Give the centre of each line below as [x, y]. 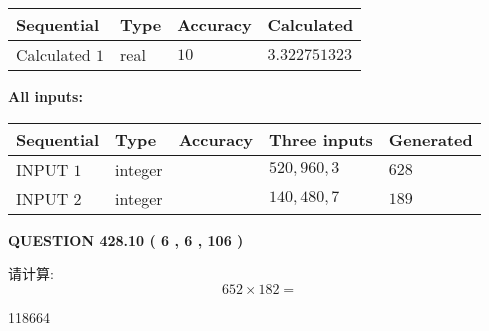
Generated [430, 139]
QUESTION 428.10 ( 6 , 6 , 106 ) [126, 239]
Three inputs [321, 139]
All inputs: [45, 96]
